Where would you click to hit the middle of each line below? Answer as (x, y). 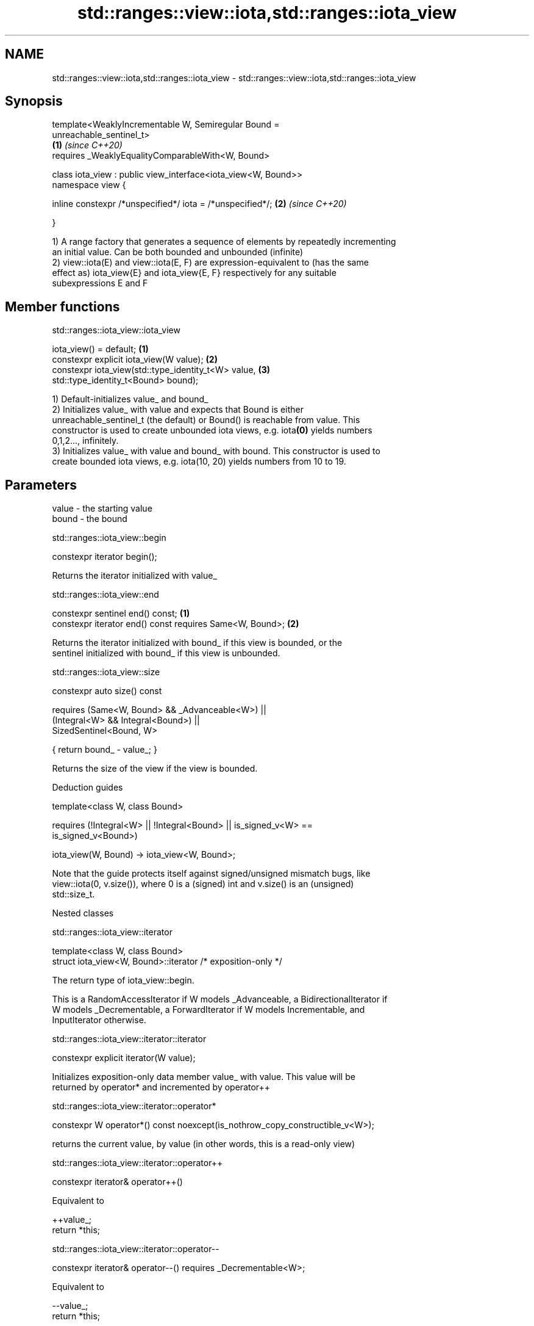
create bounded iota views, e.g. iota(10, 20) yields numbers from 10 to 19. (199, 462)
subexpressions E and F (100, 283)
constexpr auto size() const (107, 691)
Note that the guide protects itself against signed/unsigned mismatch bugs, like (211, 874)
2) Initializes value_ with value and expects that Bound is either (178, 410)
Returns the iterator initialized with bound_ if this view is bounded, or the (197, 643)
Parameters (41, 485)
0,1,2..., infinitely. (85, 441)
